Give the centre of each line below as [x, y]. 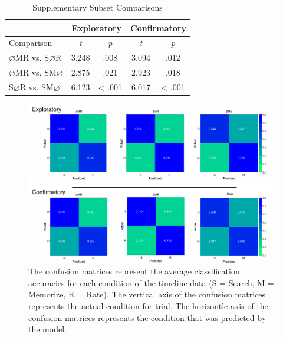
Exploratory [97, 27]
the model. [47, 329]
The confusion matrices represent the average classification [134, 271]
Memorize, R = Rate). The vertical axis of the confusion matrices [147, 294]
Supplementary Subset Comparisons [98, 7]
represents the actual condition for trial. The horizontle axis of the [148, 305]
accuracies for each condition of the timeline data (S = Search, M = [151, 282]
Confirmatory [158, 27]
